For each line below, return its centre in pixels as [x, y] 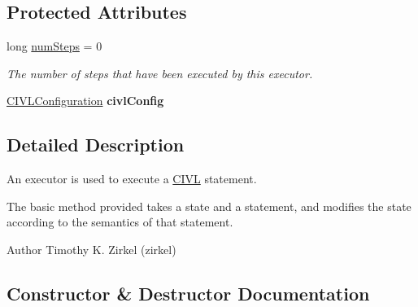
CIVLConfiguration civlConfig [85, 101]
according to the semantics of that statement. [120, 222]
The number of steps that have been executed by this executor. [160, 73]
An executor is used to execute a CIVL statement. [132, 179]
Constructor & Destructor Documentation [188, 293]
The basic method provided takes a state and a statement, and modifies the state [209, 206]
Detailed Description [96, 145]
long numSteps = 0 [54, 46]
